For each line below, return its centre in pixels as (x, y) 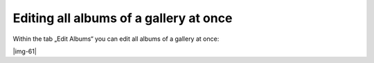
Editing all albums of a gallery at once (123, 18)
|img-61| (25, 51)
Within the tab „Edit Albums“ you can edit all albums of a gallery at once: (116, 39)
